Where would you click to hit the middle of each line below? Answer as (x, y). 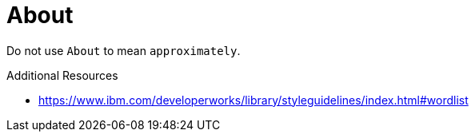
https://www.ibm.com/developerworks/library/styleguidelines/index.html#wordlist (253, 100)
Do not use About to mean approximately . (124, 50)
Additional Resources (62, 75)
